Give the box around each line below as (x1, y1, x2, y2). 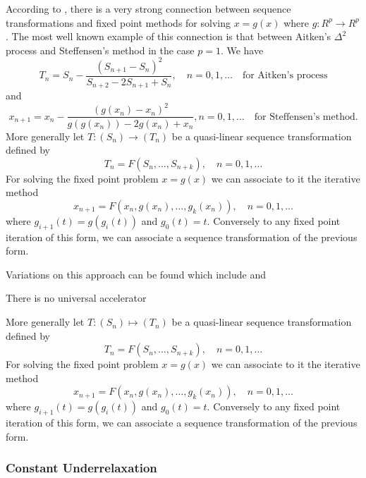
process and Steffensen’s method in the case (6, 42, 195, 57)
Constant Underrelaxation (6, 459, 157, 477)
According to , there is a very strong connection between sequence (6, 1, 291, 16)
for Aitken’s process (242, 71, 328, 81)
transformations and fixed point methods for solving (6, 15, 231, 30)
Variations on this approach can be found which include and (6, 266, 266, 281)
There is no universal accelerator (6, 290, 147, 305)
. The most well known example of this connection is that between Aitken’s (6, 29, 331, 44)
